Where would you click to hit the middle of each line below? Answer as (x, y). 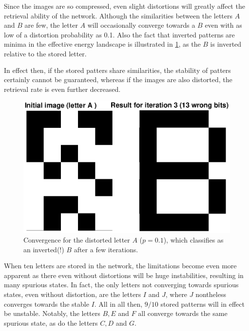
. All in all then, (118, 304)
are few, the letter (51, 25)
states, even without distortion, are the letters (73, 294)
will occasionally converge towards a (141, 25)
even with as (223, 25)
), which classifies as (193, 240)
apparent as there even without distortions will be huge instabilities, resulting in (124, 275)
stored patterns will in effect (202, 304)
